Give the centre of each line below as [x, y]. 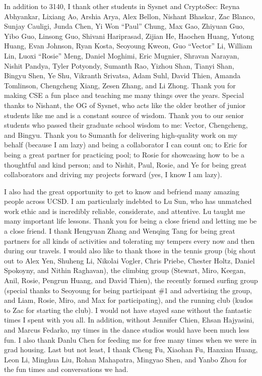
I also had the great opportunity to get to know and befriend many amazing [122, 191]
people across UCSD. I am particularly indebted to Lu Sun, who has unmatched [128, 201]
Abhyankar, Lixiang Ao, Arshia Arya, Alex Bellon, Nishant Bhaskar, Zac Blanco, [130, 16]
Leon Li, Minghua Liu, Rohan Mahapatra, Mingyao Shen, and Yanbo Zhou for [126, 359]
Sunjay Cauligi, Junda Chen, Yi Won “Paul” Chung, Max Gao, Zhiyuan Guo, [124, 26]
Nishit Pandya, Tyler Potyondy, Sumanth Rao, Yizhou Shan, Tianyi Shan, [119, 65]
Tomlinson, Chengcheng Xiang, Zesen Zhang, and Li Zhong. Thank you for [120, 85]
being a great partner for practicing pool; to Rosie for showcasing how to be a [124, 154]
